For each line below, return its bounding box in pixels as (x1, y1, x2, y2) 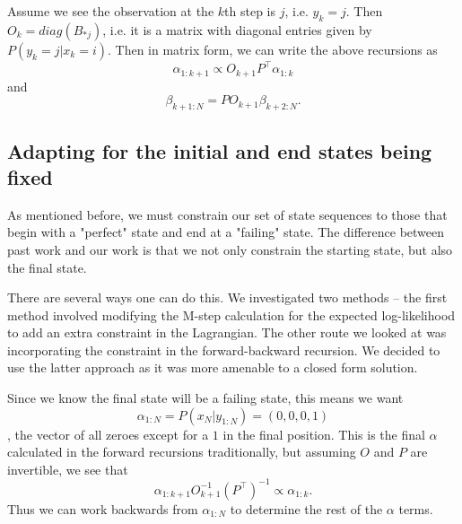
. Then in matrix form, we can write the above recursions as (107, 39, 438, 58)
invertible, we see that (7, 459, 128, 478)
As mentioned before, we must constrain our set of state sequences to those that (7, 205, 448, 223)
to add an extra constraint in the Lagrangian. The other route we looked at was (7, 323, 447, 342)
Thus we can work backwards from (7, 499, 198, 518)
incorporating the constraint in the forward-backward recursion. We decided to (7, 340, 440, 359)
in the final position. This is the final (222, 424, 425, 443)
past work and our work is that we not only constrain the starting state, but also (7, 240, 453, 258)
